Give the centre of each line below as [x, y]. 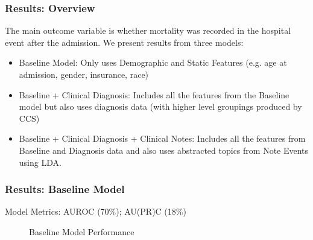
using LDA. [40, 162]
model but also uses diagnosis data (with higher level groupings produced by [160, 106]
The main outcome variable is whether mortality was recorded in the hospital [148, 30]
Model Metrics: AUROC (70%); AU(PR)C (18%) [96, 211]
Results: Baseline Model [65, 189]
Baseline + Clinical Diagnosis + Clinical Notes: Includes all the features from [162, 138]
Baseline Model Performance [82, 231]
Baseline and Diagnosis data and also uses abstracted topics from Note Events [164, 150]
